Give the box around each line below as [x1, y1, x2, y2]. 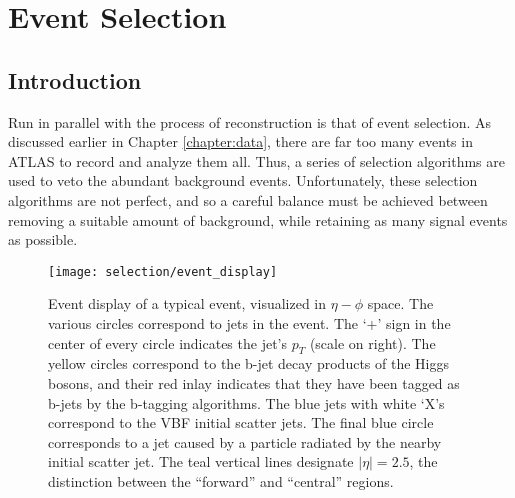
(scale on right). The [309, 332, 436, 353]
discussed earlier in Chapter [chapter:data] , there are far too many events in [8, 131, 473, 152]
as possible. [8, 229, 78, 250]
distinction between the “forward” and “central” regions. [48, 470, 394, 491]
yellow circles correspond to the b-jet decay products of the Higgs [48, 353, 449, 374]
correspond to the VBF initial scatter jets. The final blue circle [48, 412, 434, 433]
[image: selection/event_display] [48, 264, 278, 279]
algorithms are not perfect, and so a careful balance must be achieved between [8, 189, 488, 210]
